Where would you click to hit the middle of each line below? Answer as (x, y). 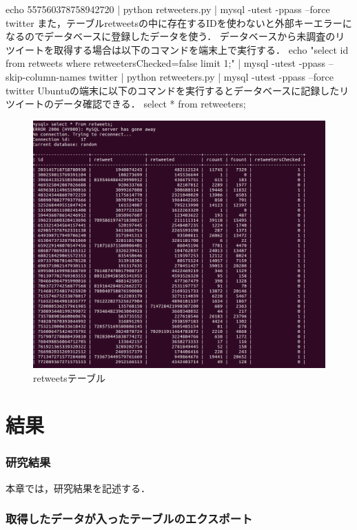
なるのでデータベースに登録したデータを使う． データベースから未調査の (171, 36)
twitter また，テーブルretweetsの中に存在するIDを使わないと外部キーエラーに (179, 22)
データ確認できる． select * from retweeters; (150, 104)
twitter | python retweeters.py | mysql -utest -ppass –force (211, 76)
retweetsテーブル (70, 377)
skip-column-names (46, 76)
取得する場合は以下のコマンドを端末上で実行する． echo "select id (201, 49)
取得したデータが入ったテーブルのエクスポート (129, 519)
